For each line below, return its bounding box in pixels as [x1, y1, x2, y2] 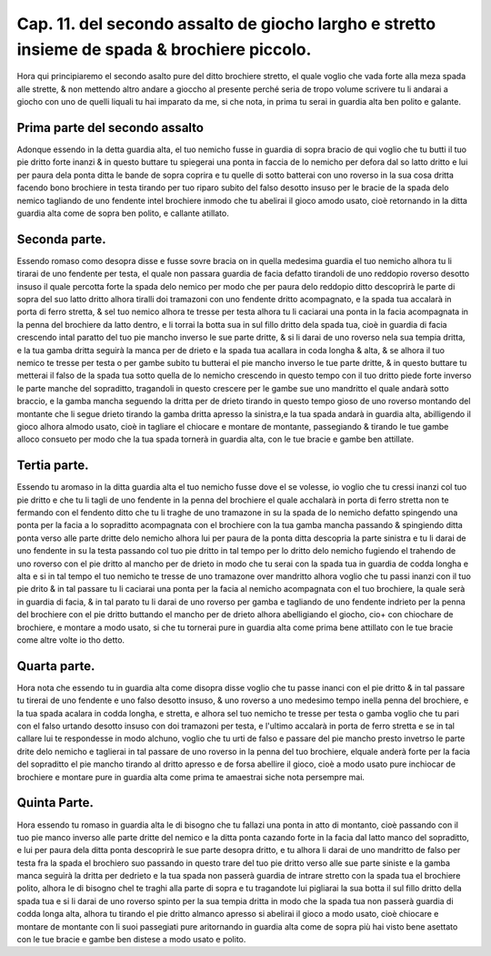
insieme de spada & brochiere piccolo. [16, 39, 312, 59]
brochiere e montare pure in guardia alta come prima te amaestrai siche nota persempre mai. [16, 771, 366, 782]
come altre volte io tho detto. [16, 634, 125, 646]
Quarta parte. [16, 658, 95, 674]
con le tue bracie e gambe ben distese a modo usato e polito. [16, 934, 246, 945]
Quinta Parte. [16, 795, 95, 810]
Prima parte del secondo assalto [16, 119, 205, 136]
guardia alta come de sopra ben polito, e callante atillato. [16, 208, 229, 219]
